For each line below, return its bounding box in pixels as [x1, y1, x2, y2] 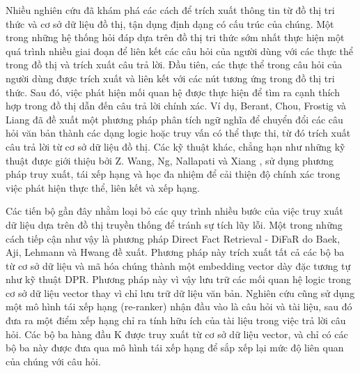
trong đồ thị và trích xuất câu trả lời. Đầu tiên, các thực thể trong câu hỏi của [6, 57, 343, 72]
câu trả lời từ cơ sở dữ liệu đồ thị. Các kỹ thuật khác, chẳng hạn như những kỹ [6, 139, 345, 153]
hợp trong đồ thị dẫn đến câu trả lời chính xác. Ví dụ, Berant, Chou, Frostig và [6, 98, 347, 113]
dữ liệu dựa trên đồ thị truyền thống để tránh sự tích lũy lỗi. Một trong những [6, 217, 343, 231]
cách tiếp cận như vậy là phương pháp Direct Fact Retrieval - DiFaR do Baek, [6, 231, 341, 245]
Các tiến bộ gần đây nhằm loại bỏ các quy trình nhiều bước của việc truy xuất [6, 204, 343, 218]
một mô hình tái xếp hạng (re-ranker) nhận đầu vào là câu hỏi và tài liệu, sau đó [6, 299, 352, 314]
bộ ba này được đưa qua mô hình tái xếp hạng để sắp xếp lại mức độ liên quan [6, 340, 344, 355]
